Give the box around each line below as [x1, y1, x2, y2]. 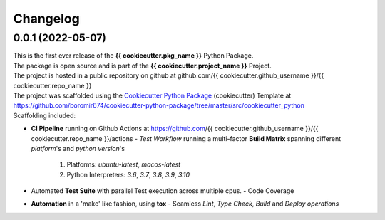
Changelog [13, 11, 80, 26]
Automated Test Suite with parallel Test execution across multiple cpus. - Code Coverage [31, 187, 294, 195]
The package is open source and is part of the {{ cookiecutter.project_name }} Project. [13, 61, 272, 70]
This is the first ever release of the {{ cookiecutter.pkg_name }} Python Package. [13, 51, 254, 60]
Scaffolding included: [13, 111, 76, 120]
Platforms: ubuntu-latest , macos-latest [66, 160, 181, 169]
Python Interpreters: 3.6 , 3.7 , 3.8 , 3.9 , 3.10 [66, 170, 190, 179]
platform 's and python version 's [31, 144, 125, 152]
